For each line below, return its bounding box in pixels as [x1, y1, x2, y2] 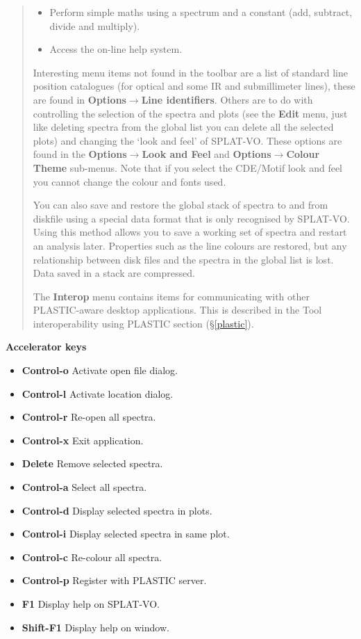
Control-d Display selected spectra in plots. [22, 503, 212, 517]
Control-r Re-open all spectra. [22, 410, 156, 424]
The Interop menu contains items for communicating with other [33, 289, 310, 303]
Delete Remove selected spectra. [22, 456, 163, 471]
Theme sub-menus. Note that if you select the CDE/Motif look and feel [33, 160, 343, 175]
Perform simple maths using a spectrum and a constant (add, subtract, [49, 5, 353, 19]
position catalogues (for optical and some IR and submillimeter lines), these [33, 79, 355, 93]
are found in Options [33, 92, 126, 106]
